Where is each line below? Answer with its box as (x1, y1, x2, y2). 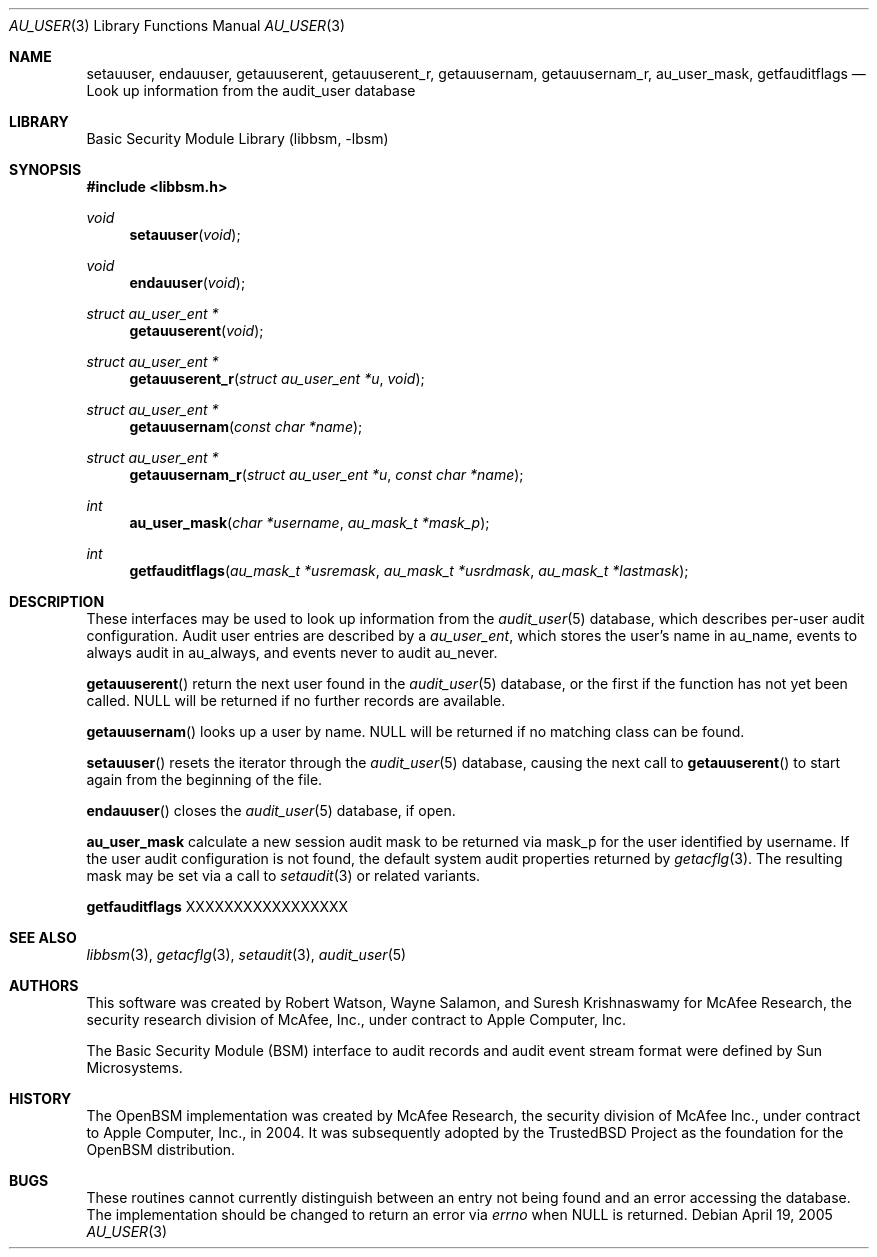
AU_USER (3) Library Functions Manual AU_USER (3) (9, 17, 345, 34)
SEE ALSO (9, 929, 77, 946)
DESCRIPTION (9, 593, 105, 610)
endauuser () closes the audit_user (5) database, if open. (86, 802, 456, 819)
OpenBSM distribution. (86, 1141, 236, 1158)
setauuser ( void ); (129, 226, 241, 243)
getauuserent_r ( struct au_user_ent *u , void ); (129, 370, 425, 387)
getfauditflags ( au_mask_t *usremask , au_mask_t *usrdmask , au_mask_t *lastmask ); (129, 562, 689, 579)
